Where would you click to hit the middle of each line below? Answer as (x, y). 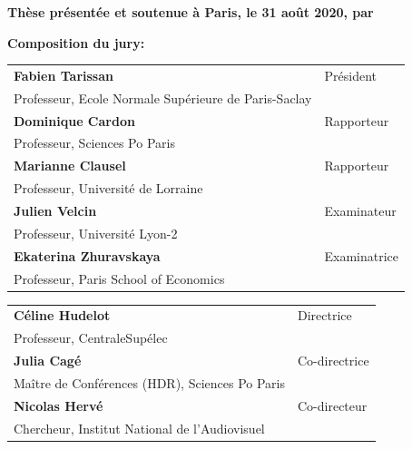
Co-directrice (333, 361)
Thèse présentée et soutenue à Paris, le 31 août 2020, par (191, 12)
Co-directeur (332, 405)
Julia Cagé (48, 361)
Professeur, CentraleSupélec (91, 338)
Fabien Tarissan (64, 75)
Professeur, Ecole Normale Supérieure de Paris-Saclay (163, 98)
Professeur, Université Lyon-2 (96, 233)
